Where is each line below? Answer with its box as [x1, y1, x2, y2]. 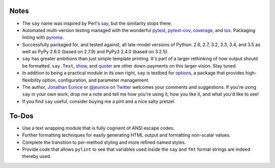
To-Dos [9, 112, 34, 120]
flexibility [22, 77, 41, 83]
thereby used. [22, 153, 51, 159]
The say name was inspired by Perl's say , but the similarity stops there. [22, 20, 173, 26]
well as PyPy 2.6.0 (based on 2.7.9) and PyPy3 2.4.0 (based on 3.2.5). [22, 49, 169, 55]
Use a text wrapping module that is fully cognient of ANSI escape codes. [22, 125, 175, 131]
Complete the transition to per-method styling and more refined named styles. [22, 139, 186, 145]
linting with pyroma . [22, 35, 64, 41]
